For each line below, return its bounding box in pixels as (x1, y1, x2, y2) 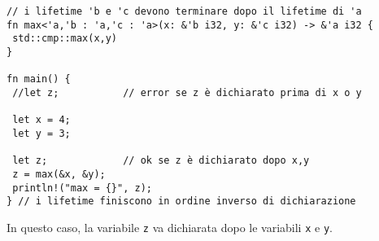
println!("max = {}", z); (12, 182, 152, 194)
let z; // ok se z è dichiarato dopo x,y (12, 155, 310, 167)
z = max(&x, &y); (12, 168, 106, 180)
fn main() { (7, 73, 71, 85)
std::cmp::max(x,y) (12, 33, 118, 45)
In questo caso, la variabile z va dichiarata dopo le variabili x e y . (7, 218, 333, 235)
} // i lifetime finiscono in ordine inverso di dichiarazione (7, 195, 356, 208)
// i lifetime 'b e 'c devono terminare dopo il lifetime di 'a (7, 6, 362, 17)
